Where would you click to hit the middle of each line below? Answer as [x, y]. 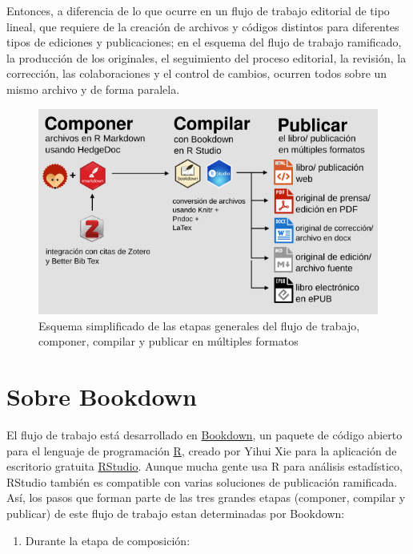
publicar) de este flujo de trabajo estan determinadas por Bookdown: [176, 513]
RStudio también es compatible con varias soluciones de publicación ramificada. [202, 481]
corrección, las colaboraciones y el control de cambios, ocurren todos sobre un [197, 73]
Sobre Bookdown [102, 396]
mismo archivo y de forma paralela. [93, 89]
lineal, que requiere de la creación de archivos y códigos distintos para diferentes [203, 26]
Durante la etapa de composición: [108, 540]
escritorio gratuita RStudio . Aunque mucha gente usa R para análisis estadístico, [204, 466]
